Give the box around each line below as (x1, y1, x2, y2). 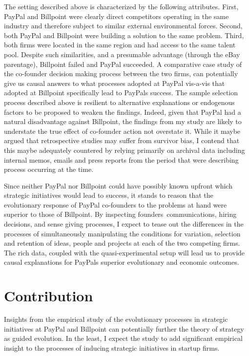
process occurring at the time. (4, 164, 94, 174)
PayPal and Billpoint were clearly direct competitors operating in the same (4, 11, 229, 21)
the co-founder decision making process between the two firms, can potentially (4, 68, 238, 79)
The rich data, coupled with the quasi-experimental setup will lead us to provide (4, 247, 245, 257)
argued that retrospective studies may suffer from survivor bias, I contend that (4, 135, 240, 146)
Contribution (4, 286, 93, 306)
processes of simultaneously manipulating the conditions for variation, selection (4, 228, 241, 238)
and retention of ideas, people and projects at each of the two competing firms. (4, 238, 240, 248)
